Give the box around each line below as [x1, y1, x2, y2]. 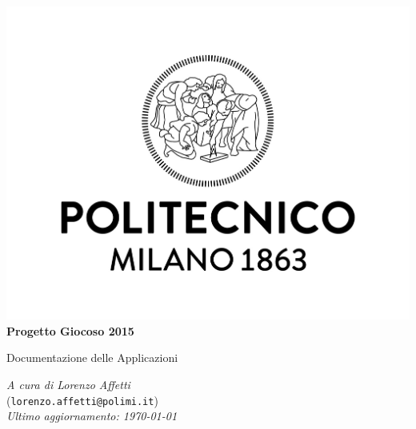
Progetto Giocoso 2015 [6, 322, 134, 339]
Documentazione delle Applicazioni [6, 349, 178, 366]
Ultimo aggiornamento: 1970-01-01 [6, 407, 178, 424]
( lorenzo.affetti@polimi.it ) [6, 391, 158, 408]
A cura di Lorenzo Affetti [6, 375, 130, 392]
